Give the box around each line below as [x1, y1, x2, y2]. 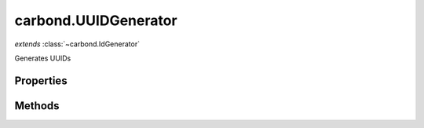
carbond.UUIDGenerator [14, 12, 177, 29]
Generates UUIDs [14, 53, 71, 63]
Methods [14, 99, 60, 112]
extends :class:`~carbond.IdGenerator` [14, 39, 141, 49]
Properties [14, 74, 68, 87]
